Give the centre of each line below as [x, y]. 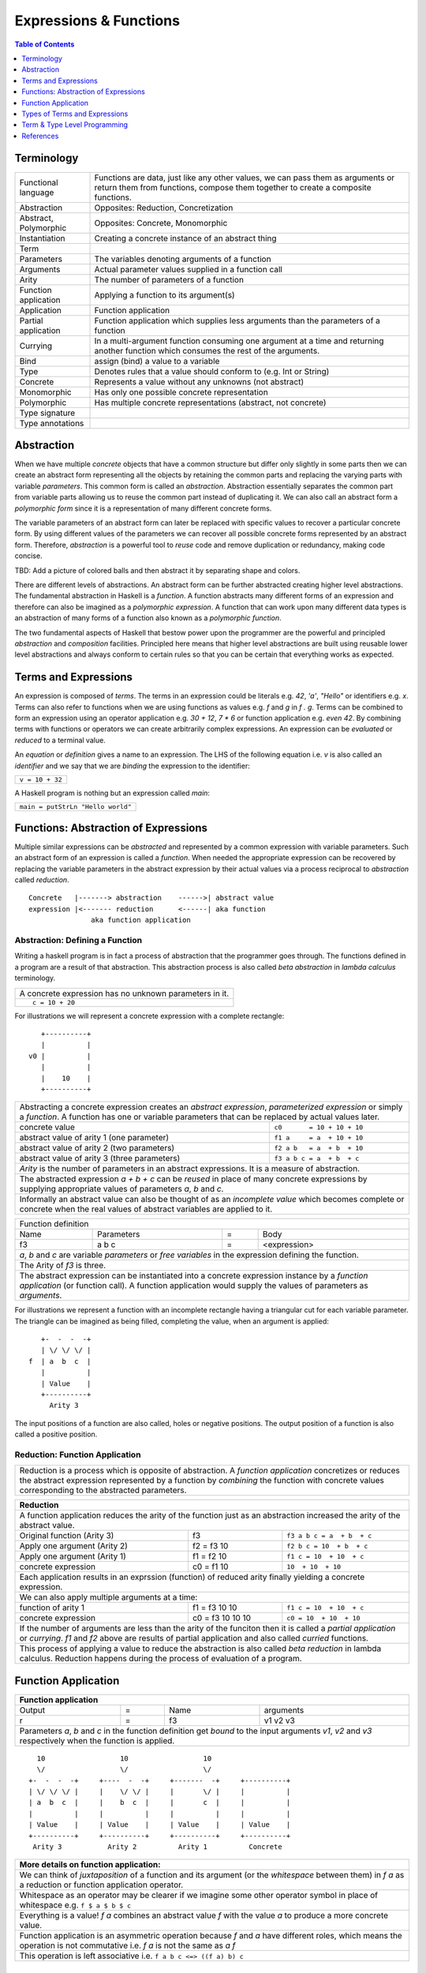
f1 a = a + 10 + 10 [319, 1138]
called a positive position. [56, 1434]
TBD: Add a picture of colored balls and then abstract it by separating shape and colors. [157, 570]
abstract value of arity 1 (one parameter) [94, 1138]
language [37, 192]
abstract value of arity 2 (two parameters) [97, 1148]
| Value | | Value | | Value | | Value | [160, 1825]
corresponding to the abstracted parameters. [103, 1490]
